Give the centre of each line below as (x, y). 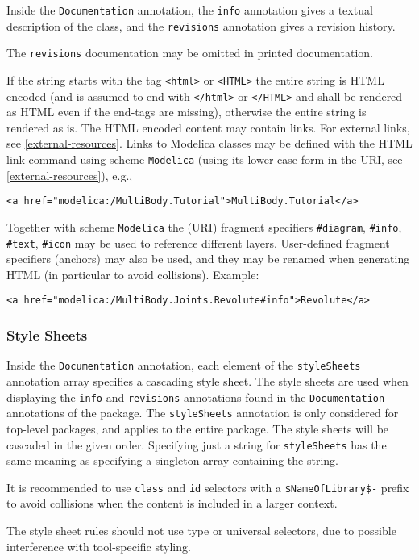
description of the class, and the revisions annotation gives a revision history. (201, 25)
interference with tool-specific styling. (99, 546)
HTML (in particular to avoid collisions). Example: (133, 274)
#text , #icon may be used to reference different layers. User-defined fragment (198, 242)
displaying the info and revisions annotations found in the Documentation (196, 397)
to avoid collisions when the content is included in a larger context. (172, 503)
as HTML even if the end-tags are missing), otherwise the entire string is (187, 112)
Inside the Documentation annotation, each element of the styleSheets (184, 365)
